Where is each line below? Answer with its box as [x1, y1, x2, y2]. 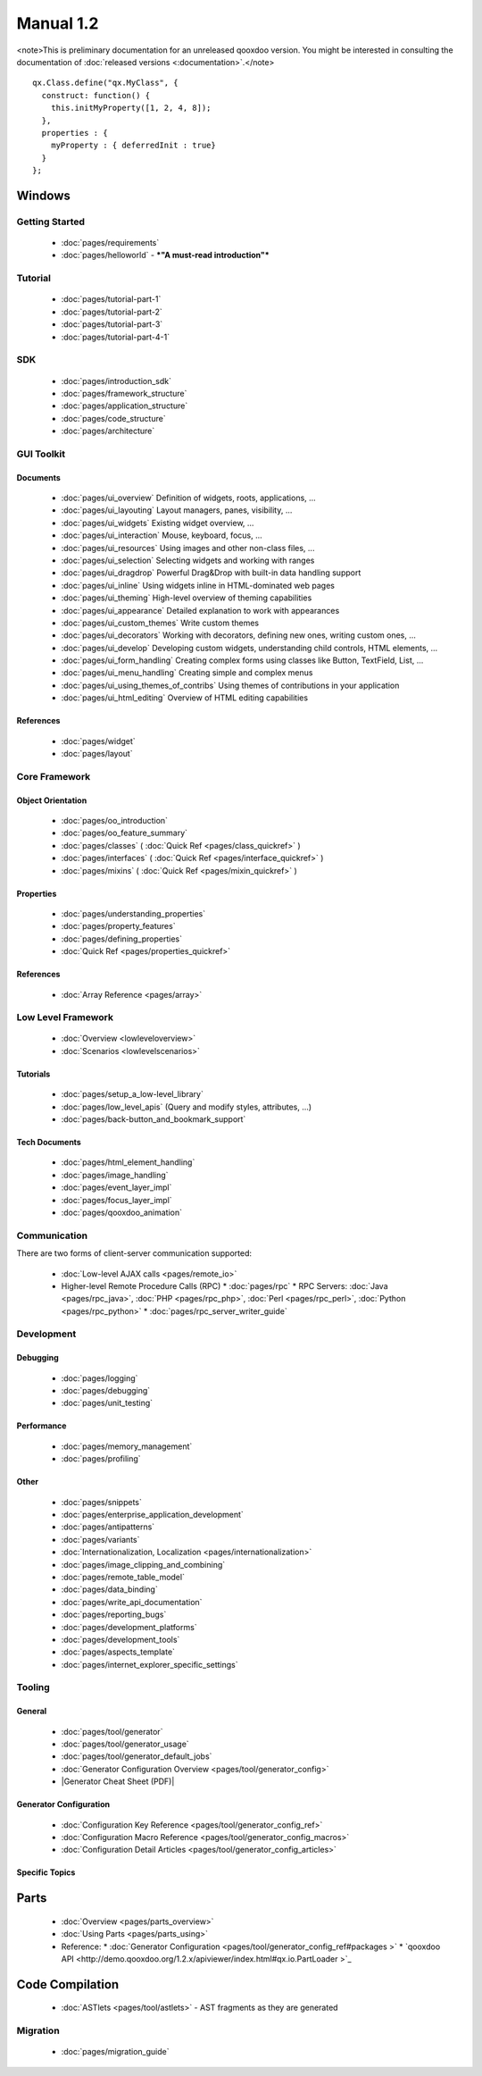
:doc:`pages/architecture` [61, 425, 155, 437]
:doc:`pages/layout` [61, 749, 133, 759]
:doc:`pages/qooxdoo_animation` [61, 1207, 183, 1218]
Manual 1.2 [16, 13, 99, 33]
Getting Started [16, 215, 85, 228]
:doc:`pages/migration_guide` [61, 2047, 170, 2057]
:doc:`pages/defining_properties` [61, 933, 183, 944]
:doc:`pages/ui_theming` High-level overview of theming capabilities [61, 592, 312, 603]
